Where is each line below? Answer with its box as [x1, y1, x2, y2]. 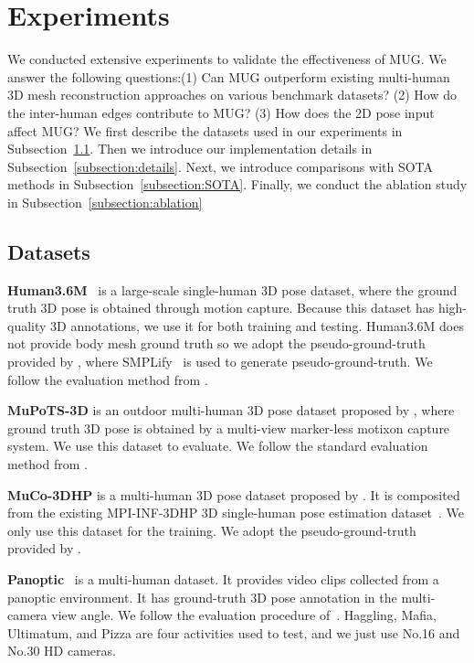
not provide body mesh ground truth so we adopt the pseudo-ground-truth [7, 334, 426, 353]
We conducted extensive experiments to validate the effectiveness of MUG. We [7, 49, 447, 69]
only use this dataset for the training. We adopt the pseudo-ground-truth [7, 520, 416, 540]
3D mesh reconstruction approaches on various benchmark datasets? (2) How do [7, 85, 457, 104]
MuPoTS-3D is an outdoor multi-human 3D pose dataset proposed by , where [7, 401, 455, 420]
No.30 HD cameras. [7, 641, 116, 660]
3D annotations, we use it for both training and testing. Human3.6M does [50, 315, 464, 335]
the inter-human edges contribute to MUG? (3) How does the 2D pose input [7, 102, 435, 122]
